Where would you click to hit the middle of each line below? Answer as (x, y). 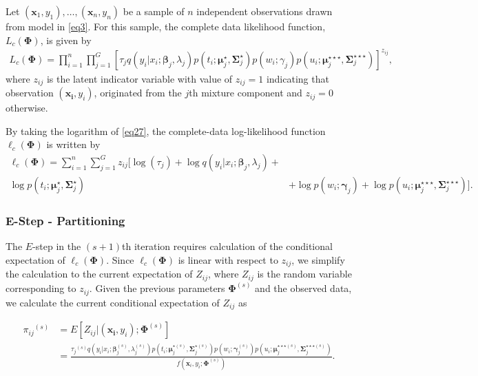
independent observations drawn (264, 11)
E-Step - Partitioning (65, 220)
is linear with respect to (228, 259)
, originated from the (138, 93)
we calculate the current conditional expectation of (113, 302)
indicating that (298, 78)
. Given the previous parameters (157, 288)
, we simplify (318, 259)
